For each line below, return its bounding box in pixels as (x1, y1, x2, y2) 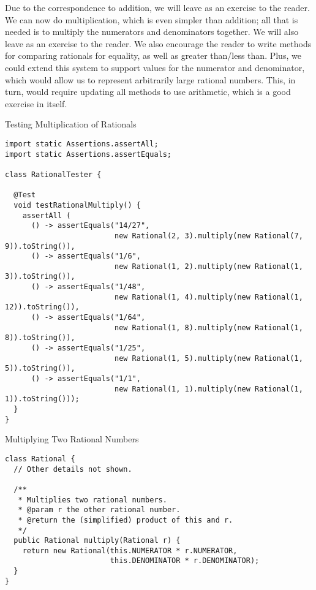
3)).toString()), (5, 272, 75, 281)
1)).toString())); (5, 395, 80, 404)
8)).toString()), (5, 333, 75, 342)
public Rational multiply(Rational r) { (13, 536, 181, 545)
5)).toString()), (5, 364, 75, 373)
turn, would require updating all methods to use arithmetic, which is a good (5, 85, 291, 98)
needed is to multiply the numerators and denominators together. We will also (5, 25, 299, 38)
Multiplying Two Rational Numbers (5, 433, 139, 445)
